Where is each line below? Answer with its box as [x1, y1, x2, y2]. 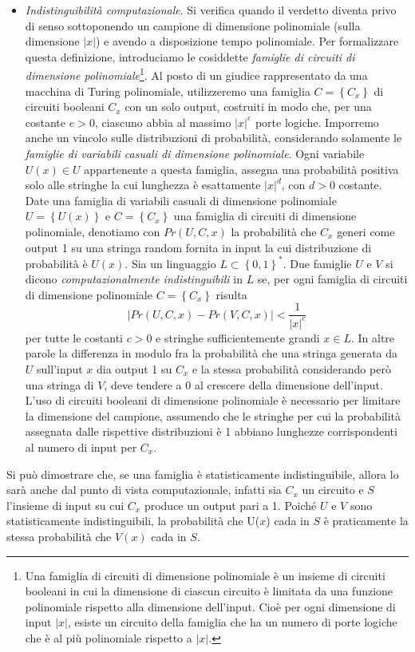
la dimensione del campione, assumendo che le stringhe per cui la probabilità [25, 407, 401, 424]
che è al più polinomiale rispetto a [25, 629, 192, 646]
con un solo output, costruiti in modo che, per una [125, 98, 372, 115]
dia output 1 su [97, 361, 172, 377]
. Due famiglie [283, 255, 352, 271]
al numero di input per [25, 439, 137, 455]
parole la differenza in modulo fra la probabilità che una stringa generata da [25, 345, 398, 362]
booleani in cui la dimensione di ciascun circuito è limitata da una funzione [25, 583, 393, 599]
